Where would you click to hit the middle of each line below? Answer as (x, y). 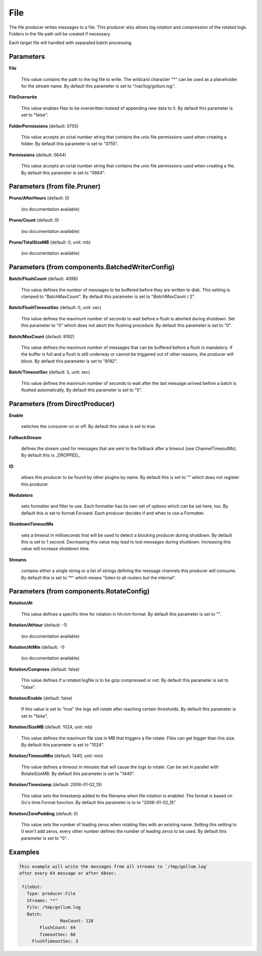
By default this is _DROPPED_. (51, 455)
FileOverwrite (23, 97)
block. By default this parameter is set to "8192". (69, 361)
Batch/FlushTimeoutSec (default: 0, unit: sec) (55, 308)
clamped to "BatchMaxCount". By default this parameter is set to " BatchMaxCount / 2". (108, 297)
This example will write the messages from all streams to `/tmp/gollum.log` (114, 866)
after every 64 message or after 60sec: (68, 873)
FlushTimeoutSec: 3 (55, 941)
